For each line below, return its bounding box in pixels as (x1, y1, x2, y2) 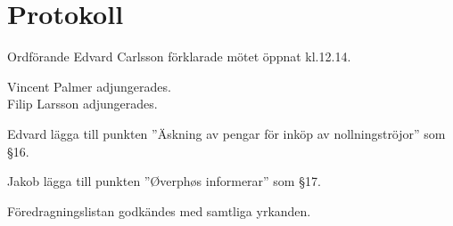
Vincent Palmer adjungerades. (7, 77, 171, 95)
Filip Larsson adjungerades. (7, 94, 158, 113)
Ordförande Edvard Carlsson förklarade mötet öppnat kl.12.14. (7, 47, 351, 66)
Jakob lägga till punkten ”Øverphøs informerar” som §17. (7, 172, 321, 190)
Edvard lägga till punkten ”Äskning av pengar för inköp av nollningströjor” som (7, 124, 446, 142)
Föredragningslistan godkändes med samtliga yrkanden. (7, 201, 311, 220)
